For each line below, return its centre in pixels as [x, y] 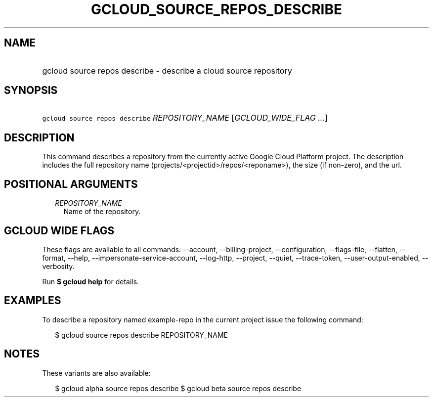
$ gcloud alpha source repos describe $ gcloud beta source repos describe [178, 388]
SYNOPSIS [31, 90]
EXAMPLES [33, 301]
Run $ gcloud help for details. [91, 281]
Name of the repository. [102, 212]
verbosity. [58, 266]
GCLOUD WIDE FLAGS [59, 230]
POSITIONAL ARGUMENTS [71, 184]
